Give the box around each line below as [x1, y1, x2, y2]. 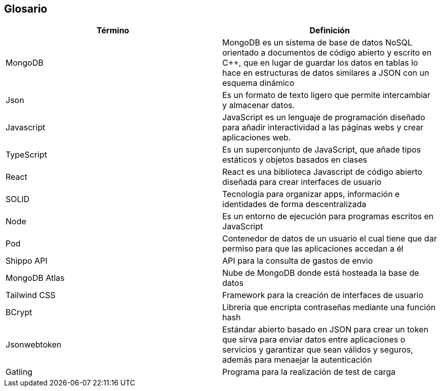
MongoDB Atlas [6, 273, 65, 283]
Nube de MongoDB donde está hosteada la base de [222, 268, 419, 278]
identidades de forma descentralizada [222, 199, 366, 210]
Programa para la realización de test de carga [222, 367, 396, 377]
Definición [309, 25, 350, 36]
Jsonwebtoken [6, 339, 62, 350]
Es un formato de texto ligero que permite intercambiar [222, 90, 430, 101]
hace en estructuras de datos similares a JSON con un [222, 68, 429, 78]
